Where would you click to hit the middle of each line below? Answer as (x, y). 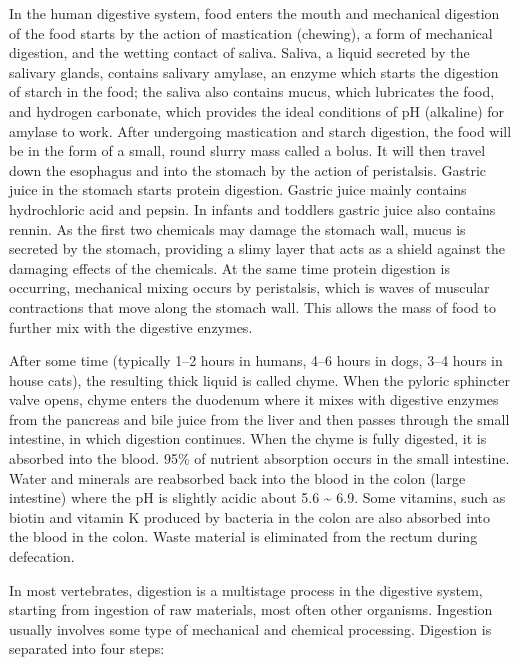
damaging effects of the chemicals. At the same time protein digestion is (229, 267)
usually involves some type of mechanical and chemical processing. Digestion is (250, 628)
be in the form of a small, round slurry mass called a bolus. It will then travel (247, 150)
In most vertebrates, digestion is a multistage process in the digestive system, (246, 589)
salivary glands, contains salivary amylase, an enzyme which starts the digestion (254, 71)
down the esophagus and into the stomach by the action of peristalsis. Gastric (248, 169)
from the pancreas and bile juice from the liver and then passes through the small (259, 418)
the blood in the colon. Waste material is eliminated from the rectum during (243, 536)
